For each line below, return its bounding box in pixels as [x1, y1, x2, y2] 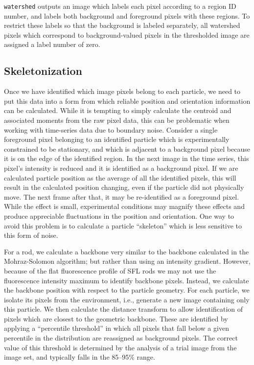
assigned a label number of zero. [4, 39, 100, 49]
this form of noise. [4, 230, 58, 240]
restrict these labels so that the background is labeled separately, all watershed [4, 20, 240, 30]
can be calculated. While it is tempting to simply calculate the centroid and [4, 105, 231, 115]
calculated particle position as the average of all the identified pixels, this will [4, 172, 236, 182]
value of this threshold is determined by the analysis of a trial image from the [4, 342, 237, 352]
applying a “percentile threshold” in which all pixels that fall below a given [4, 323, 229, 333]
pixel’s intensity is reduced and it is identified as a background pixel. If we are [4, 162, 238, 173]
